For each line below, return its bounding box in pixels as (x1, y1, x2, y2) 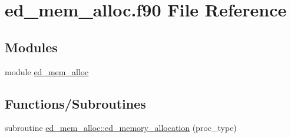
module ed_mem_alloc (5, 65, 89, 78)
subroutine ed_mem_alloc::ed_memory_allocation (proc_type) (5, 122, 237, 134)
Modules (5, 38, 58, 56)
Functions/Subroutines (5, 94, 146, 112)
